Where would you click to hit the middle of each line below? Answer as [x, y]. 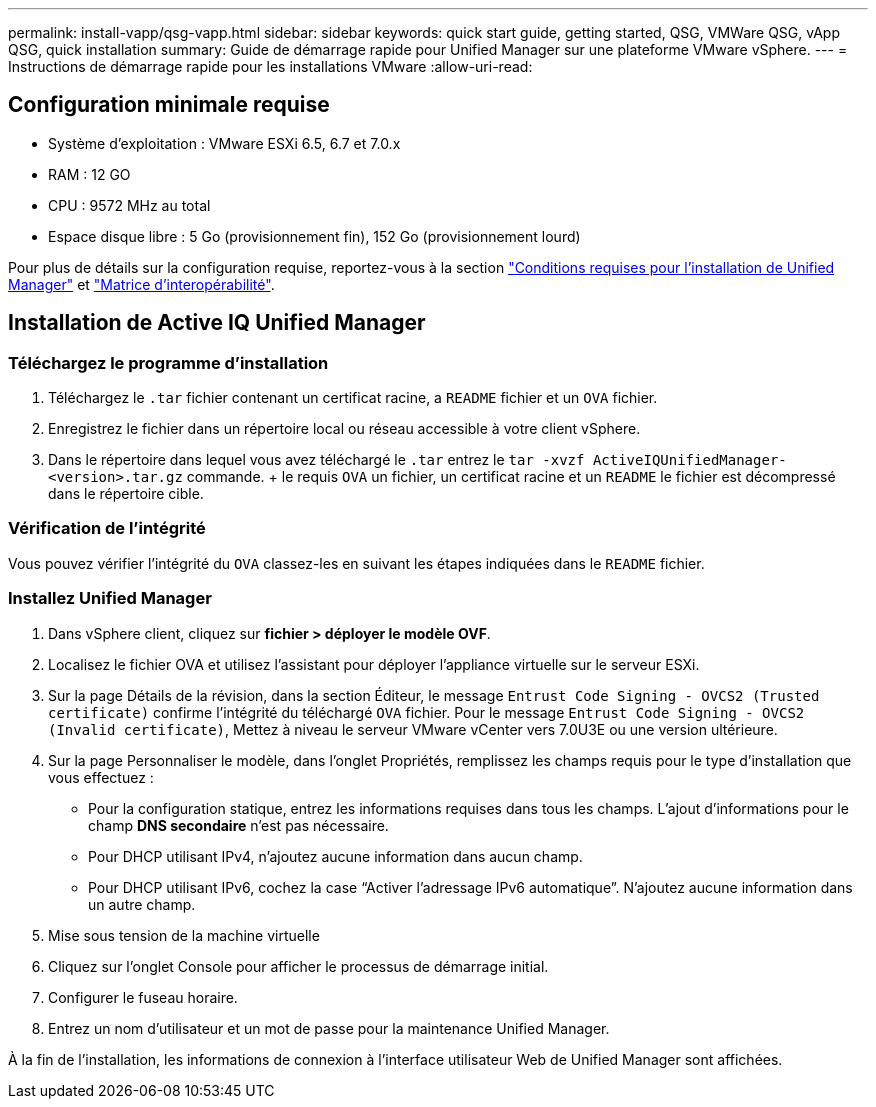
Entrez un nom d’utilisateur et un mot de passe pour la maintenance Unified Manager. [329, 1028]
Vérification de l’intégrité [107, 528]
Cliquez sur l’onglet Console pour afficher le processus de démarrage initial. [298, 966]
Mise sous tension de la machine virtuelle [184, 935]
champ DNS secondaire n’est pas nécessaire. [238, 825]
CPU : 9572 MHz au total [129, 205]
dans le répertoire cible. [126, 494]
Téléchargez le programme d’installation [168, 362]
